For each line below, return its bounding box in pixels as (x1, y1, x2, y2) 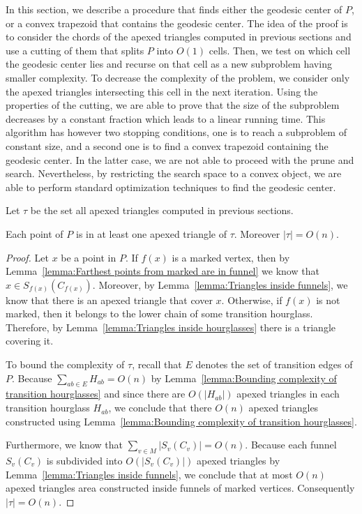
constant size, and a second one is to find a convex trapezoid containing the (6, 138, 329, 153)
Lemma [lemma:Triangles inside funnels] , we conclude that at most (6, 467, 293, 481)
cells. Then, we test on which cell (209, 43, 351, 57)
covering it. (6, 333, 54, 348)
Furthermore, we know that (6, 437, 123, 452)
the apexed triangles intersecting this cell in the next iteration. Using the (6, 84, 318, 98)
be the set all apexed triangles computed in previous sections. (30, 203, 294, 218)
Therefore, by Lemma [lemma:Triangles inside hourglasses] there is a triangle (6, 319, 335, 334)
